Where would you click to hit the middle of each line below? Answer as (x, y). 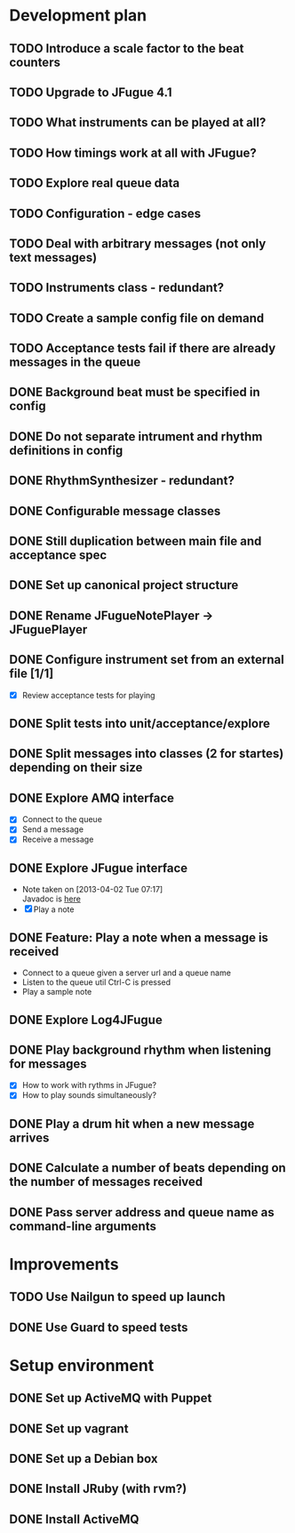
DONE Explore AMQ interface (92, 798)
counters (35, 62)
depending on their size (76, 767)
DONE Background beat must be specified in (135, 392)
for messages (48, 1064)
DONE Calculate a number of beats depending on (147, 1168)
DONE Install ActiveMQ (74, 1519)
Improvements (64, 1264)
